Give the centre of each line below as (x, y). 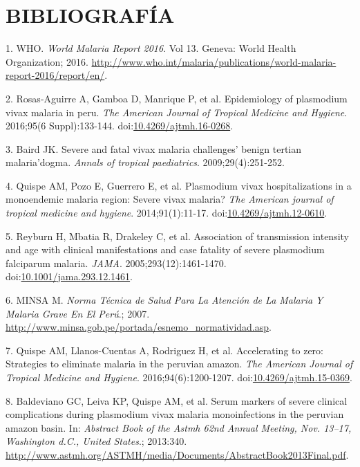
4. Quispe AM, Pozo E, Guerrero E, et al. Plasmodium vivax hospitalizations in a (179, 185)
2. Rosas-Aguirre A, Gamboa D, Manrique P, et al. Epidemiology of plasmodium (177, 98)
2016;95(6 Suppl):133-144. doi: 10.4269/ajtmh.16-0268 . (120, 126)
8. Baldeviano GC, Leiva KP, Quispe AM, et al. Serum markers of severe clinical (177, 400)
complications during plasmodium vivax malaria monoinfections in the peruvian (175, 414)
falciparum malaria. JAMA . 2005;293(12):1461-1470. (116, 263)
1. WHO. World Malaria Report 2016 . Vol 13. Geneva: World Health (151, 48)
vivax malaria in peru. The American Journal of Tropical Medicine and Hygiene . (177, 112)
